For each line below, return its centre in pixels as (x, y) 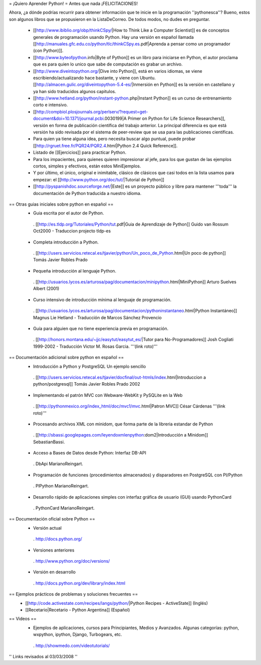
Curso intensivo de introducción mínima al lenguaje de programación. (102, 300)
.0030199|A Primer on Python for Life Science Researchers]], (164, 118)
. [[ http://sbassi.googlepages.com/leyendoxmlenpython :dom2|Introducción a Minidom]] (121, 435)
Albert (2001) (46, 289)
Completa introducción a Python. (66, 242)
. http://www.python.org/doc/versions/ (72, 561)
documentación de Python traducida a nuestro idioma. (87, 193)
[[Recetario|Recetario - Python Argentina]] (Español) (78, 610)
